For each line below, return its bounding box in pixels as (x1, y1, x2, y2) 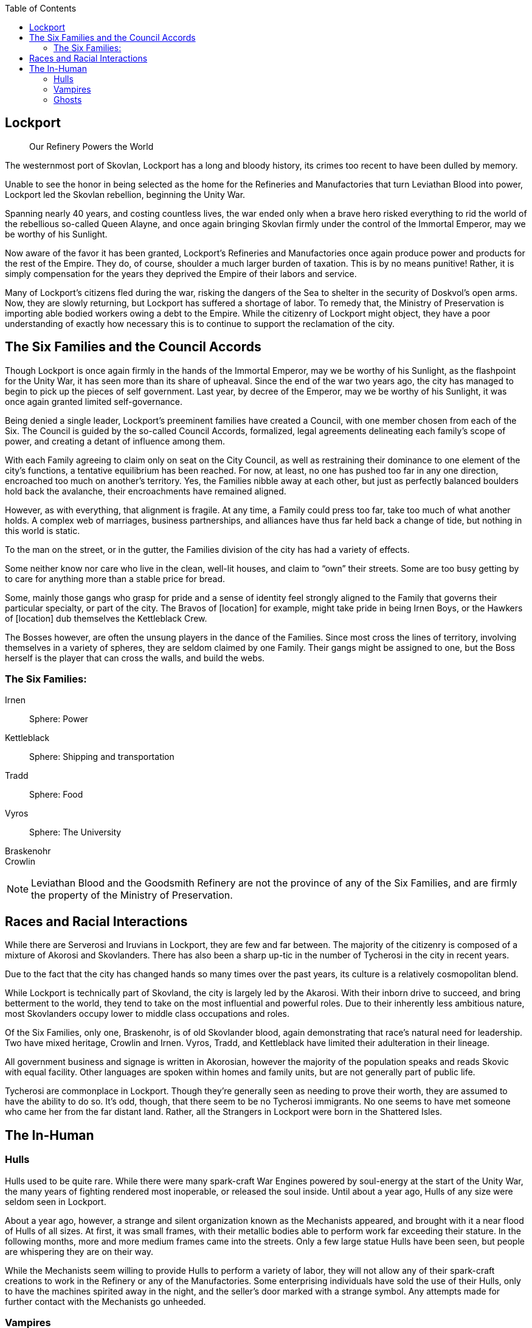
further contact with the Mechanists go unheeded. (5, 1296, 206, 1307)
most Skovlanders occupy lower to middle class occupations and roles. (5, 1008, 289, 1019)
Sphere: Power (29, 714, 88, 725)
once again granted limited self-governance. (5, 396, 183, 407)
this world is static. (5, 525, 80, 536)
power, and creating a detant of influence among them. (5, 435, 226, 446)
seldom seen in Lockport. (5, 1196, 106, 1207)
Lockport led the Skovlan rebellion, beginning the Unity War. (5, 189, 246, 200)
